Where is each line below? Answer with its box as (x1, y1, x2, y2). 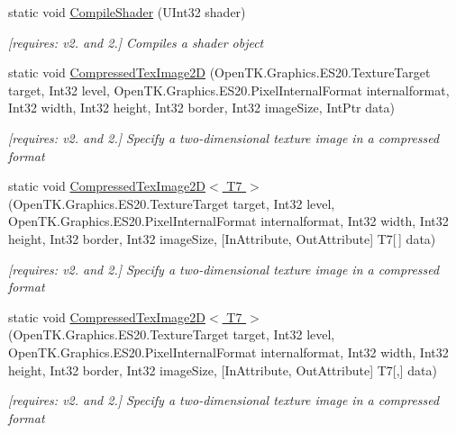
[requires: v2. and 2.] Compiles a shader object (8, 32, 264, 51)
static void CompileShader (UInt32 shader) (8, 3, 246, 21)
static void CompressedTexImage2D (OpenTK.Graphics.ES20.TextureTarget (8, 63, 431, 82)
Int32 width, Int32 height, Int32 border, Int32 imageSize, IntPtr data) (8, 98, 395, 117)
